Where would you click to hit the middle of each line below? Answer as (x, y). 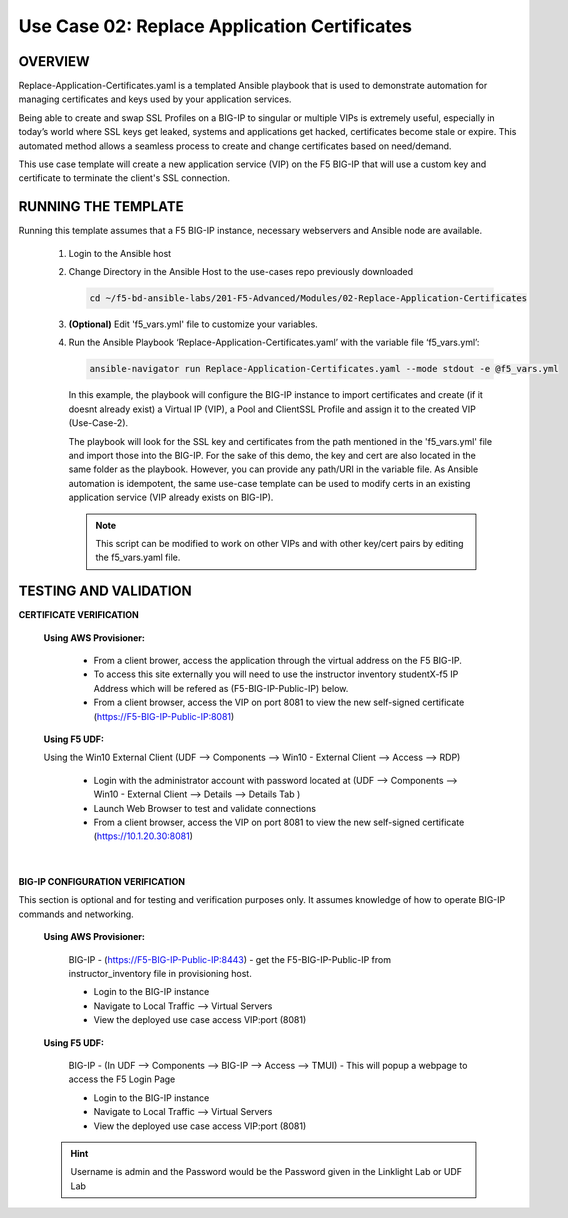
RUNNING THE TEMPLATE (101, 206)
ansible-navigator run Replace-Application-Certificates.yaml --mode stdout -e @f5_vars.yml (324, 369)
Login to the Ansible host (120, 253)
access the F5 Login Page (122, 1079)
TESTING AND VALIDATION (105, 591)
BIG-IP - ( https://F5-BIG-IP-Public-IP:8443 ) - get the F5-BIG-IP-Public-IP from (230, 959)
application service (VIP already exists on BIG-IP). (171, 497)
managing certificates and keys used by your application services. (155, 99)
